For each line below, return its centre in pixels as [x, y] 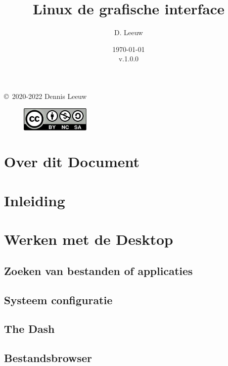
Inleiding [35, 200]
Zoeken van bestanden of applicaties [98, 270]
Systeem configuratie [58, 299]
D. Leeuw [129, 32]
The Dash [29, 329]
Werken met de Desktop [89, 239]
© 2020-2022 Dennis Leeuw [46, 96]
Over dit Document [72, 161]
